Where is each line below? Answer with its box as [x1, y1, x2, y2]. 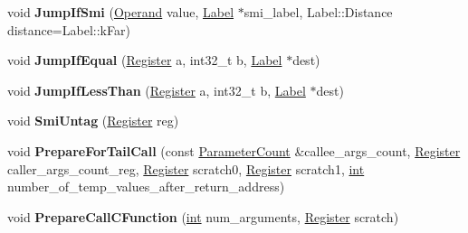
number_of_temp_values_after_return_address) [7, 177, 285, 196]
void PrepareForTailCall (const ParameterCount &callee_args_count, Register [7, 141, 461, 160]
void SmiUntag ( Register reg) [7, 111, 179, 130]
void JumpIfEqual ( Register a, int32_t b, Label [7, 51, 282, 70]
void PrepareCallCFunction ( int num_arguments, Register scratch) [7, 207, 399, 226]
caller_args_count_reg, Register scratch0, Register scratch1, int [7, 159, 365, 178]
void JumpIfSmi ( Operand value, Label [7, 3, 234, 21]
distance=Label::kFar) [7, 20, 130, 39]
